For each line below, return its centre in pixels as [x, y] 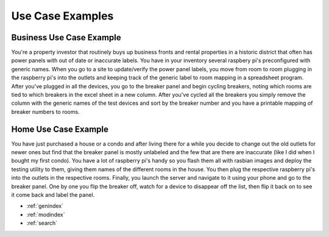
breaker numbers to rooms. [45, 111]
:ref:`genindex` [45, 206]
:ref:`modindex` [46, 214]
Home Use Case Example [60, 129]
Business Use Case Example [66, 37]
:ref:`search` [42, 223]
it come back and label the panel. [53, 195]
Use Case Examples [62, 16]
